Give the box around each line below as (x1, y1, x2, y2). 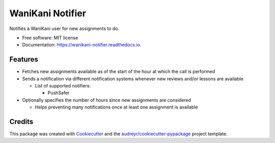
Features (9, 55, 38, 64)
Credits (9, 118, 34, 126)
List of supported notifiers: (35, 83, 91, 89)
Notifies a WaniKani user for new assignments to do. (9, 25, 120, 32)
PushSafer (47, 90, 70, 96)
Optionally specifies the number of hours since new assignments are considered (22, 97, 191, 103)
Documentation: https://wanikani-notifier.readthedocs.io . (22, 42, 142, 48)
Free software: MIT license (22, 35, 78, 41)
